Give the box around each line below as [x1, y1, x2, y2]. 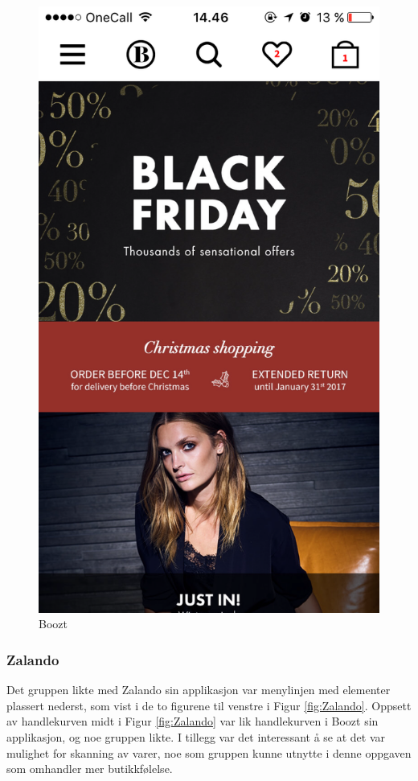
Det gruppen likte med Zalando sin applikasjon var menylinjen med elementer [6, 681, 391, 698]
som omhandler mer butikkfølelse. [6, 760, 173, 777]
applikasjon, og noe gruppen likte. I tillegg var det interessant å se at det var [6, 728, 386, 745]
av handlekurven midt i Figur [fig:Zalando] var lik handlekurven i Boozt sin [6, 713, 379, 730]
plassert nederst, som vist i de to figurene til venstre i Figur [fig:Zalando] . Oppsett [6, 697, 412, 713]
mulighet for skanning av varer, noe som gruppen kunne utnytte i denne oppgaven [6, 744, 412, 761]
